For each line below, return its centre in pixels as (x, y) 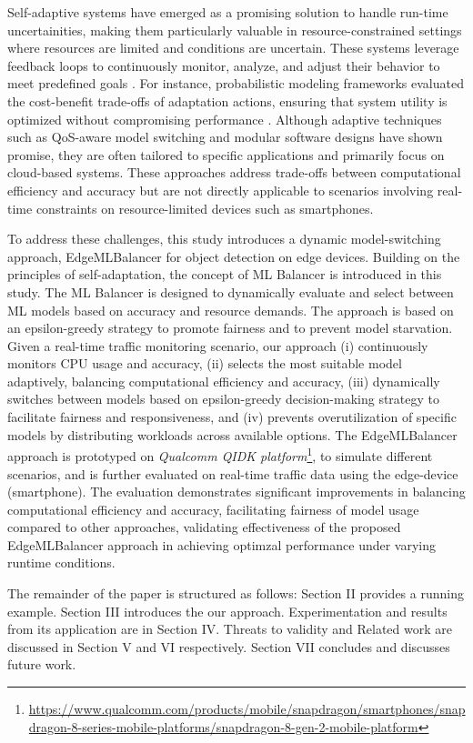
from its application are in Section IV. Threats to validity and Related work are (230, 629)
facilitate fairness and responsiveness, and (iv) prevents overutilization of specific (232, 417)
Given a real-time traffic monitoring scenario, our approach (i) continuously (218, 345)
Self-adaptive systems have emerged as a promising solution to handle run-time (228, 12)
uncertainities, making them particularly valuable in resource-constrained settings (235, 30)
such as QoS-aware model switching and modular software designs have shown (225, 137)
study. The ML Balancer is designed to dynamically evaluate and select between (231, 291)
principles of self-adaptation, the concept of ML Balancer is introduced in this (225, 274)
